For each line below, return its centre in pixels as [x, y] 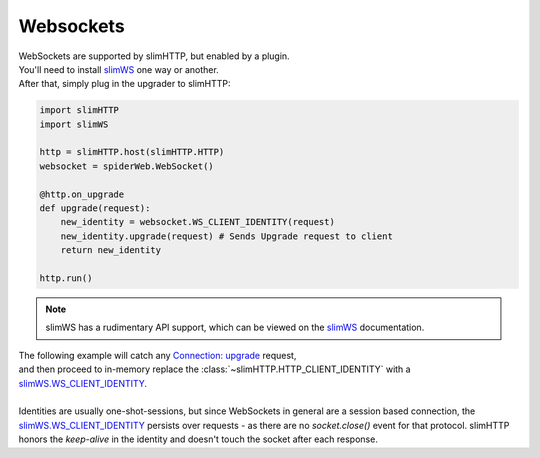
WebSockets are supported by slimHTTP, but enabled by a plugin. [154, 56]
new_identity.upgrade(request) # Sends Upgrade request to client [227, 236]
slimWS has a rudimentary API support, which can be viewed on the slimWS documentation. [235, 327]
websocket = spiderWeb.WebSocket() [126, 166]
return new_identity [111, 250]
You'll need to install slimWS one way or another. [118, 69]
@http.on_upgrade [82, 194]
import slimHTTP [79, 110]
